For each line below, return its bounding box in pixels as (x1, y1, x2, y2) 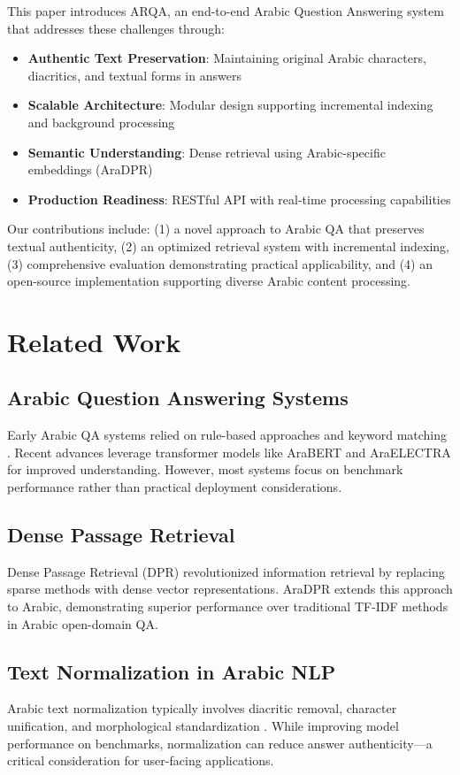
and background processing (27, 112, 175, 131)
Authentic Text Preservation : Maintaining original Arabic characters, (27, 49, 426, 67)
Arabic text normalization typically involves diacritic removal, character (7, 699, 397, 717)
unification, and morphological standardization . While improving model (7, 717, 399, 735)
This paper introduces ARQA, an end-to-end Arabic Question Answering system (7, 2, 444, 19)
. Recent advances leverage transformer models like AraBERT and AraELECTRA (7, 442, 451, 461)
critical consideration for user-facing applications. (7, 751, 274, 770)
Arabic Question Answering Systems (7, 384, 349, 411)
